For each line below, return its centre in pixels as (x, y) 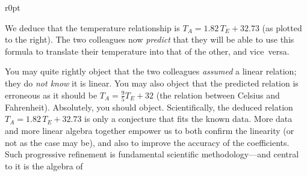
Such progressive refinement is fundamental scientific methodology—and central (152, 154)
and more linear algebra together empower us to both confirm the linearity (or (150, 131)
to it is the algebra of (44, 165)
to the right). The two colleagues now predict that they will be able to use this (150, 39)
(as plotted (282, 27)
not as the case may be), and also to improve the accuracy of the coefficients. (147, 142)
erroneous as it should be (51, 95)
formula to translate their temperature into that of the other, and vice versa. (147, 51)
